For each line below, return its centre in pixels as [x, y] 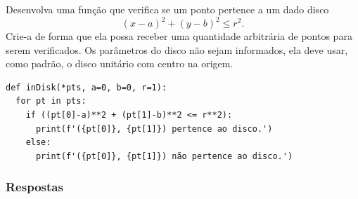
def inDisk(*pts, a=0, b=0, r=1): [87, 87]
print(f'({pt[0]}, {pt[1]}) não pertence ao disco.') [164, 156]
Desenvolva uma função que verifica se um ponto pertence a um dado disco [167, 9]
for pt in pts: [51, 101]
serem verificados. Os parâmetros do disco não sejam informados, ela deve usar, [177, 49]
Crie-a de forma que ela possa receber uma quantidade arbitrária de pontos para [179, 36]
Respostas [34, 187]
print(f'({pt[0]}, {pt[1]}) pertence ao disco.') [154, 129]
